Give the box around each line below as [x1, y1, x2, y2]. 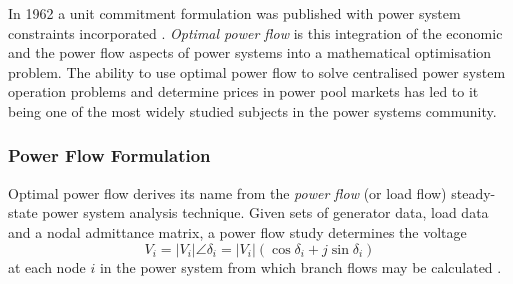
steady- [451, 182, 496, 203]
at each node [8, 256, 86, 277]
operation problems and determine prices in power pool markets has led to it [8, 81, 479, 102]
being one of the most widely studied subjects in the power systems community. [8, 100, 497, 121]
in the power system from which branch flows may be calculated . [99, 256, 502, 277]
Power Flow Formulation [8, 143, 211, 168]
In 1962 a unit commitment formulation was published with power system [8, 3, 461, 23]
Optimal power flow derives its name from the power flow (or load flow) [8, 182, 447, 203]
